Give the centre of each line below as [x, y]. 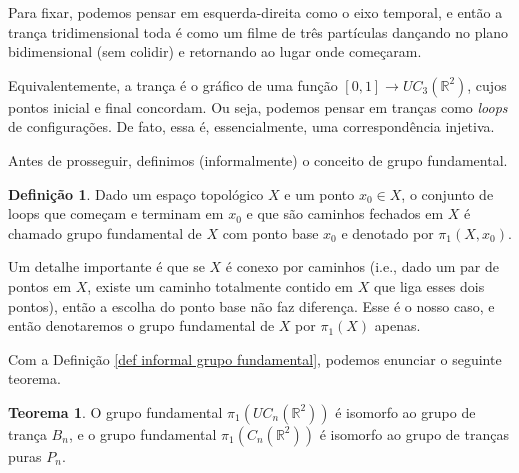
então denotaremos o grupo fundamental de [141, 325]
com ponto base [270, 232]
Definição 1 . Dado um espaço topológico [136, 193]
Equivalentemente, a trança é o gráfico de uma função [173, 84]
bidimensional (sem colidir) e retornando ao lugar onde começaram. [215, 51]
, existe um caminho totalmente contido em [220, 285]
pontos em [40, 285]
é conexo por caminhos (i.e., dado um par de [362, 266]
